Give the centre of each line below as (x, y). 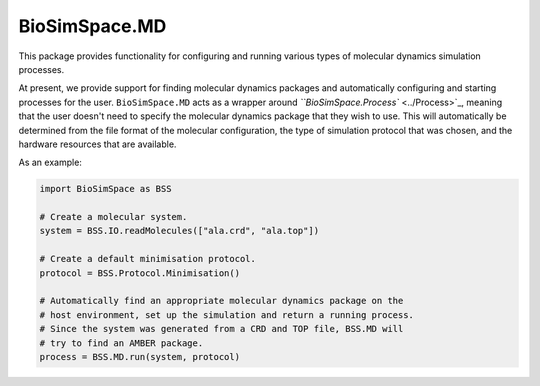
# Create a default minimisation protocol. (148, 259)
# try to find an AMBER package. (121, 343)
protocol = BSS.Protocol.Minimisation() (139, 273)
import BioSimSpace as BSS (105, 189)
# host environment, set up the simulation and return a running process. (227, 314)
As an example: (50, 162)
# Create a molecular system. (113, 217)
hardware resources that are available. (97, 144)
